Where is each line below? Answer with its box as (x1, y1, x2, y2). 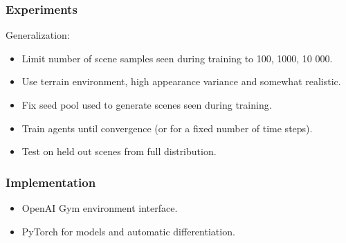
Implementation (6, 173, 96, 190)
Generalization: (6, 28, 70, 42)
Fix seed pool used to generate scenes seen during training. (21, 98, 272, 111)
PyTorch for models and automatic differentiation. (21, 224, 235, 238)
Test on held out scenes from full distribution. (21, 144, 217, 159)
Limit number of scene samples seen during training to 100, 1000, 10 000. (21, 51, 333, 65)
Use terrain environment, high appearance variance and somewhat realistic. (21, 74, 341, 89)
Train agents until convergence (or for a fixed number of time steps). (21, 120, 313, 135)
